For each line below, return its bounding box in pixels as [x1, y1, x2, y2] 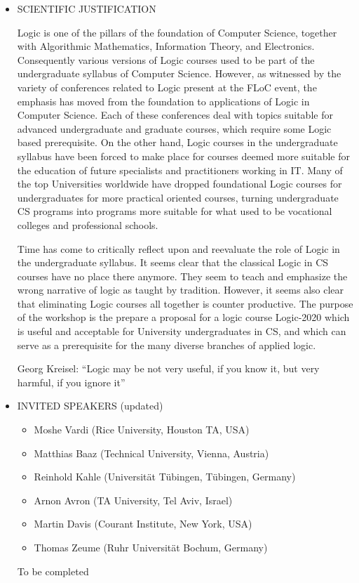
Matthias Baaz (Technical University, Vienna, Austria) [34, 445, 269, 460]
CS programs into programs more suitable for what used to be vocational [17, 204, 332, 218]
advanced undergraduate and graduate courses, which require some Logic [17, 121, 332, 136]
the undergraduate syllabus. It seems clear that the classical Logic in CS [17, 255, 329, 270]
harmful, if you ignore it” [17, 374, 126, 389]
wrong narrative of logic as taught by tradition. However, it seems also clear [17, 282, 344, 297]
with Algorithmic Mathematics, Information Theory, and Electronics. [17, 39, 315, 53]
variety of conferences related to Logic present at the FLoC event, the [17, 79, 317, 94]
